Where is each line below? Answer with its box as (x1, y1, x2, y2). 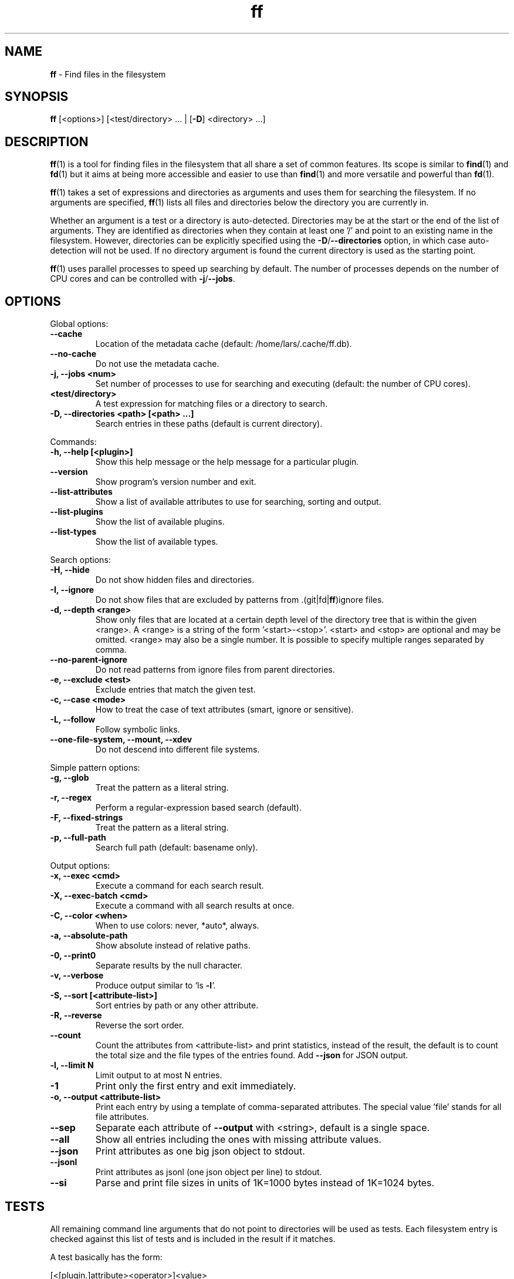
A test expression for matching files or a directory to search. (95, 399, 328, 409)
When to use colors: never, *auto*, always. (95, 920, 259, 931)
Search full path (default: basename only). (95, 842, 258, 853)
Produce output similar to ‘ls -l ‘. (95, 980, 216, 991)
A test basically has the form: (50, 1251, 163, 1262)
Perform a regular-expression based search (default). (95, 802, 302, 813)
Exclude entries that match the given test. (95, 684, 256, 695)
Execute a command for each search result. (95, 880, 264, 891)
